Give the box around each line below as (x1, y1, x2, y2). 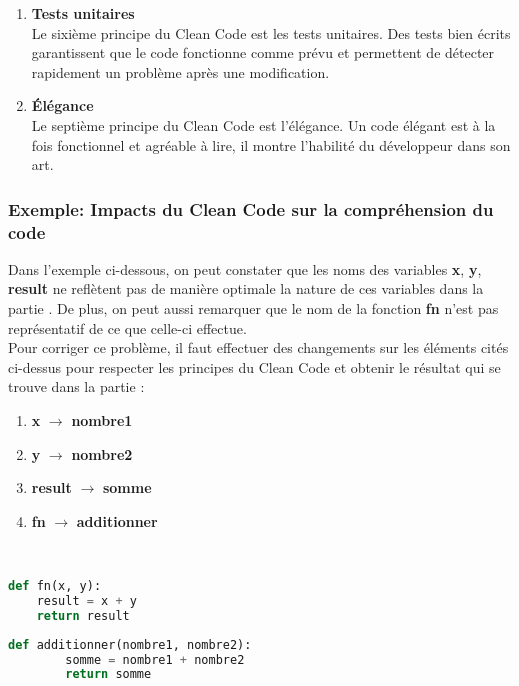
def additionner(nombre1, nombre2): (8, 637, 252, 652)
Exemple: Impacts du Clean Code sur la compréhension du (8, 196, 494, 221)
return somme (65, 667, 152, 682)
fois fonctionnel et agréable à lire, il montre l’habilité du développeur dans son (31, 134, 511, 155)
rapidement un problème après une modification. (31, 61, 330, 82)
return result (36, 608, 130, 623)
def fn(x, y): (8, 579, 102, 594)
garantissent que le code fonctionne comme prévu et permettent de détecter (31, 42, 495, 63)
